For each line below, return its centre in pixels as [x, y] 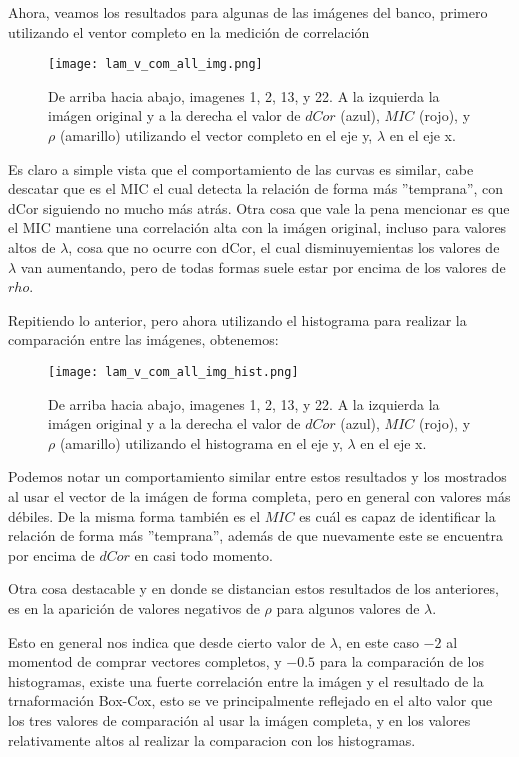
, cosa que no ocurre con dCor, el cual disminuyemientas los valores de [284, 247]
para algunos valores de [348, 607]
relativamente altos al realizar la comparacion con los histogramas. [212, 739]
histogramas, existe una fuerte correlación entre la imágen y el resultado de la [246, 680]
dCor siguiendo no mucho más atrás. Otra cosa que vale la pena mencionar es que [259, 207]
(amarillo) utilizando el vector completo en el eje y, [216, 135]
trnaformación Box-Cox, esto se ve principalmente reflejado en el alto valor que [250, 700]
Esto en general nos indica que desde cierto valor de [167, 641]
